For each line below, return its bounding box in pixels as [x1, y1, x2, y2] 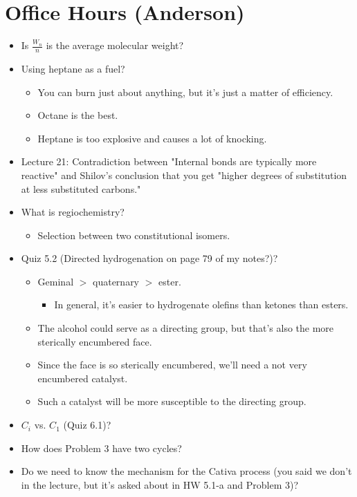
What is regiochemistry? [21, 205, 125, 219]
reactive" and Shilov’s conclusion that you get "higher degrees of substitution [21, 167, 347, 182]
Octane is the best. [37, 108, 118, 122]
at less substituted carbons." [21, 181, 141, 196]
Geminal [37, 274, 74, 288]
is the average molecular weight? [46, 38, 184, 53]
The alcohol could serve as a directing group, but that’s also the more [37, 321, 334, 335]
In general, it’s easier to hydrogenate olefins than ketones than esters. [54, 297, 349, 312]
